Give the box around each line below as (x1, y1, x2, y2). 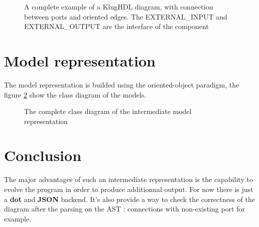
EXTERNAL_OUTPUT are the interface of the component (24, 21, 209, 31)
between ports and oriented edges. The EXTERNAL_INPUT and (24, 11, 227, 21)
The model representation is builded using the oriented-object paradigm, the (4, 79, 239, 89)
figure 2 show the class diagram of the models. (4, 89, 147, 99)
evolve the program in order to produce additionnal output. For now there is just (4, 184, 253, 194)
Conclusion (4, 145, 82, 165)
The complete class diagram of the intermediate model (24, 106, 192, 116)
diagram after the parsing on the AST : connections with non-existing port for (4, 203, 245, 214)
